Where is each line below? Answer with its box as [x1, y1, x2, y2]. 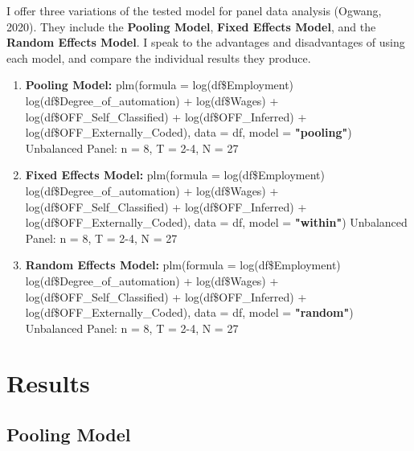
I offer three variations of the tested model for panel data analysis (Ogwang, [6, 2, 382, 18]
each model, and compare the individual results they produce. [6, 49, 311, 66]
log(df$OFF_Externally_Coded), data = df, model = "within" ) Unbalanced [25, 214, 408, 231]
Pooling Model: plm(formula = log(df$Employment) [25, 76, 294, 93]
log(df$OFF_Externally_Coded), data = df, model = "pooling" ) [25, 124, 352, 141]
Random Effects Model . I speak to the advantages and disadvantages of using [6, 34, 405, 51]
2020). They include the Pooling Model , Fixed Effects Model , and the [6, 18, 376, 35]
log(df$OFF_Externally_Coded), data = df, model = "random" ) [25, 304, 354, 321]
